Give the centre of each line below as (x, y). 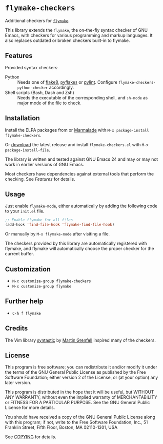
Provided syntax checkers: (32, 67)
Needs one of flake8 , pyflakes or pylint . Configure (68, 82)
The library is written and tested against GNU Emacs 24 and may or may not (81, 159)
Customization (28, 269)
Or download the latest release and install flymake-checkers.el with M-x (77, 144)
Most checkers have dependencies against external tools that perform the (80, 174)
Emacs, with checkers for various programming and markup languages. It (79, 35)
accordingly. (61, 87)
